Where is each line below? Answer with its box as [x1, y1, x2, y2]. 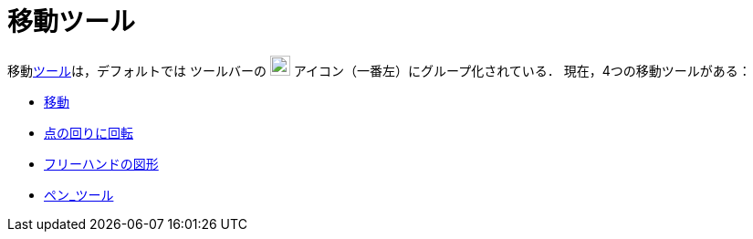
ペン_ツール [44, 186, 114, 203]
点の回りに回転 [44, 124, 133, 140]
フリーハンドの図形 [44, 155, 159, 171]
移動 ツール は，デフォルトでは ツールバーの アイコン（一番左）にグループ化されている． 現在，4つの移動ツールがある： [7, 62, 751, 78]
